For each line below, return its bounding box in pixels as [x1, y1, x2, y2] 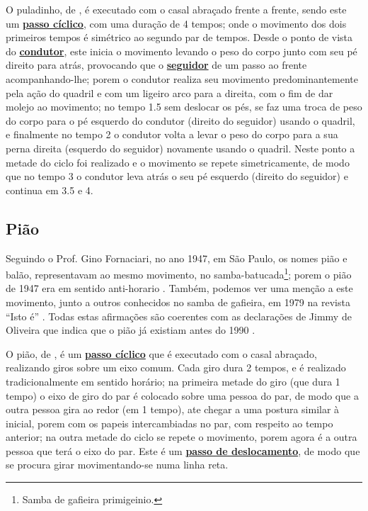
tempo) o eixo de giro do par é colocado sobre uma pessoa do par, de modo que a [6, 388, 359, 403]
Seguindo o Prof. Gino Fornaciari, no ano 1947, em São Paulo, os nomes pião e [6, 250, 347, 265]
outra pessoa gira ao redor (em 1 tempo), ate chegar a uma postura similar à [6, 402, 340, 417]
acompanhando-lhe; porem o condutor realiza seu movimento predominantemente [6, 71, 359, 86]
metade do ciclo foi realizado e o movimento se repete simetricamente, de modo [6, 155, 350, 169]
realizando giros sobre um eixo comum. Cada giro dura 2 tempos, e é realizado [6, 360, 346, 375]
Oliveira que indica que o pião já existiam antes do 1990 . [6, 322, 255, 337]
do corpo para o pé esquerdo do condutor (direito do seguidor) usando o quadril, [6, 113, 355, 128]
